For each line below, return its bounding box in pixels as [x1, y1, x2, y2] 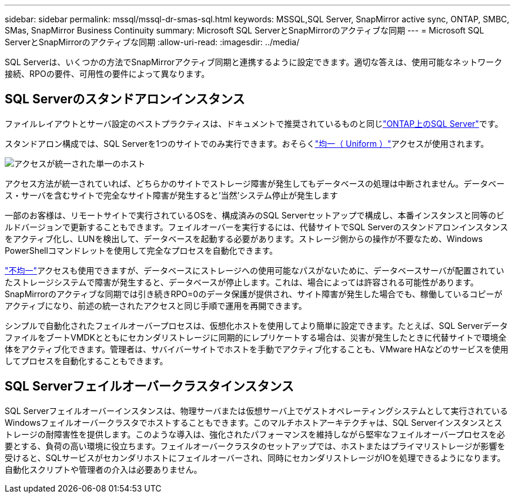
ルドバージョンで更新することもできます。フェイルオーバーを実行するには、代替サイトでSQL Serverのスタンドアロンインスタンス [5, 221, 509, 232]
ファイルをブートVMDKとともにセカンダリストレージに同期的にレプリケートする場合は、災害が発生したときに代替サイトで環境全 [5, 332, 507, 342]
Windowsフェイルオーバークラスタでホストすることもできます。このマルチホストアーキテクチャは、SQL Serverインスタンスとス [5, 417, 503, 428]
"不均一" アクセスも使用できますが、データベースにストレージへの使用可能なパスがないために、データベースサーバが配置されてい [5, 265, 504, 275]
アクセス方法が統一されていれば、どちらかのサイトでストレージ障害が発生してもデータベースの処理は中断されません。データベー [5, 178, 505, 189]
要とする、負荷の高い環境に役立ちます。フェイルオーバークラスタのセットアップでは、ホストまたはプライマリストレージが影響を [5, 440, 506, 451]
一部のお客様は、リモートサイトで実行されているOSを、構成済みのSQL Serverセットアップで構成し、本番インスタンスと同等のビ [5, 210, 504, 220]
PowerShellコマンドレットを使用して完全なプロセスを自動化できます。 [5, 245, 278, 255]
